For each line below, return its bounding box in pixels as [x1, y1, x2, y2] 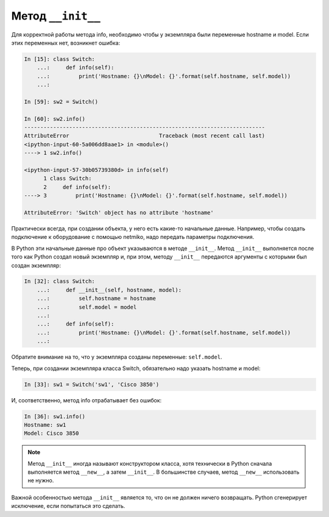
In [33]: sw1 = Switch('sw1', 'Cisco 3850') [24, 381, 160, 388]
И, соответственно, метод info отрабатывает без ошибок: [11, 396, 162, 404]
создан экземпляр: [11, 262, 61, 269]
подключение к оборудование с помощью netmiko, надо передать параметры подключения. [11, 234, 255, 241]
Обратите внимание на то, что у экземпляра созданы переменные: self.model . [11, 354, 222, 361]
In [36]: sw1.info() [24, 413, 85, 420]
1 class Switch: [43, 175, 92, 182]
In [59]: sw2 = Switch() [24, 98, 99, 105]
